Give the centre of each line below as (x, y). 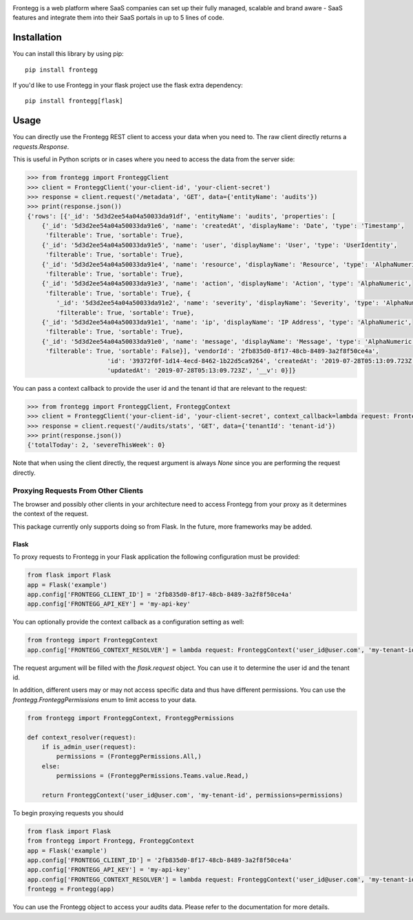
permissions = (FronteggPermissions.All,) (129, 757)
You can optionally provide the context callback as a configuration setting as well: (128, 622)
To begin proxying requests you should (68, 812)
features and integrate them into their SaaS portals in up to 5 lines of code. (118, 18)
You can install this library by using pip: (68, 54)
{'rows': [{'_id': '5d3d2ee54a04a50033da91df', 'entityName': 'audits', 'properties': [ (182, 216)
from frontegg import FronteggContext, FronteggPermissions (131, 718)
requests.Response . (41, 146)
